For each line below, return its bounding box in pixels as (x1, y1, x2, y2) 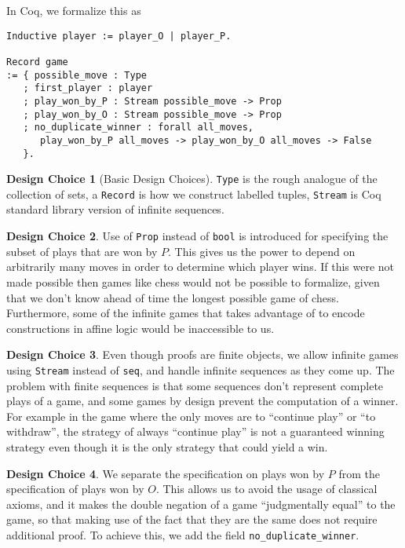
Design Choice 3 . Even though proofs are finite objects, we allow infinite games (6, 346, 399, 363)
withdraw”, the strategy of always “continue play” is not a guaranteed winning (6, 423, 385, 440)
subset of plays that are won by (6, 243, 158, 259)
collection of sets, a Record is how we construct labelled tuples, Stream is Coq (6, 185, 381, 202)
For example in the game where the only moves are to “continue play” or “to (6, 407, 376, 424)
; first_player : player (23, 82, 153, 94)
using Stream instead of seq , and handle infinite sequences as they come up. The (6, 361, 395, 378)
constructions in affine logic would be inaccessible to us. (6, 320, 275, 336)
